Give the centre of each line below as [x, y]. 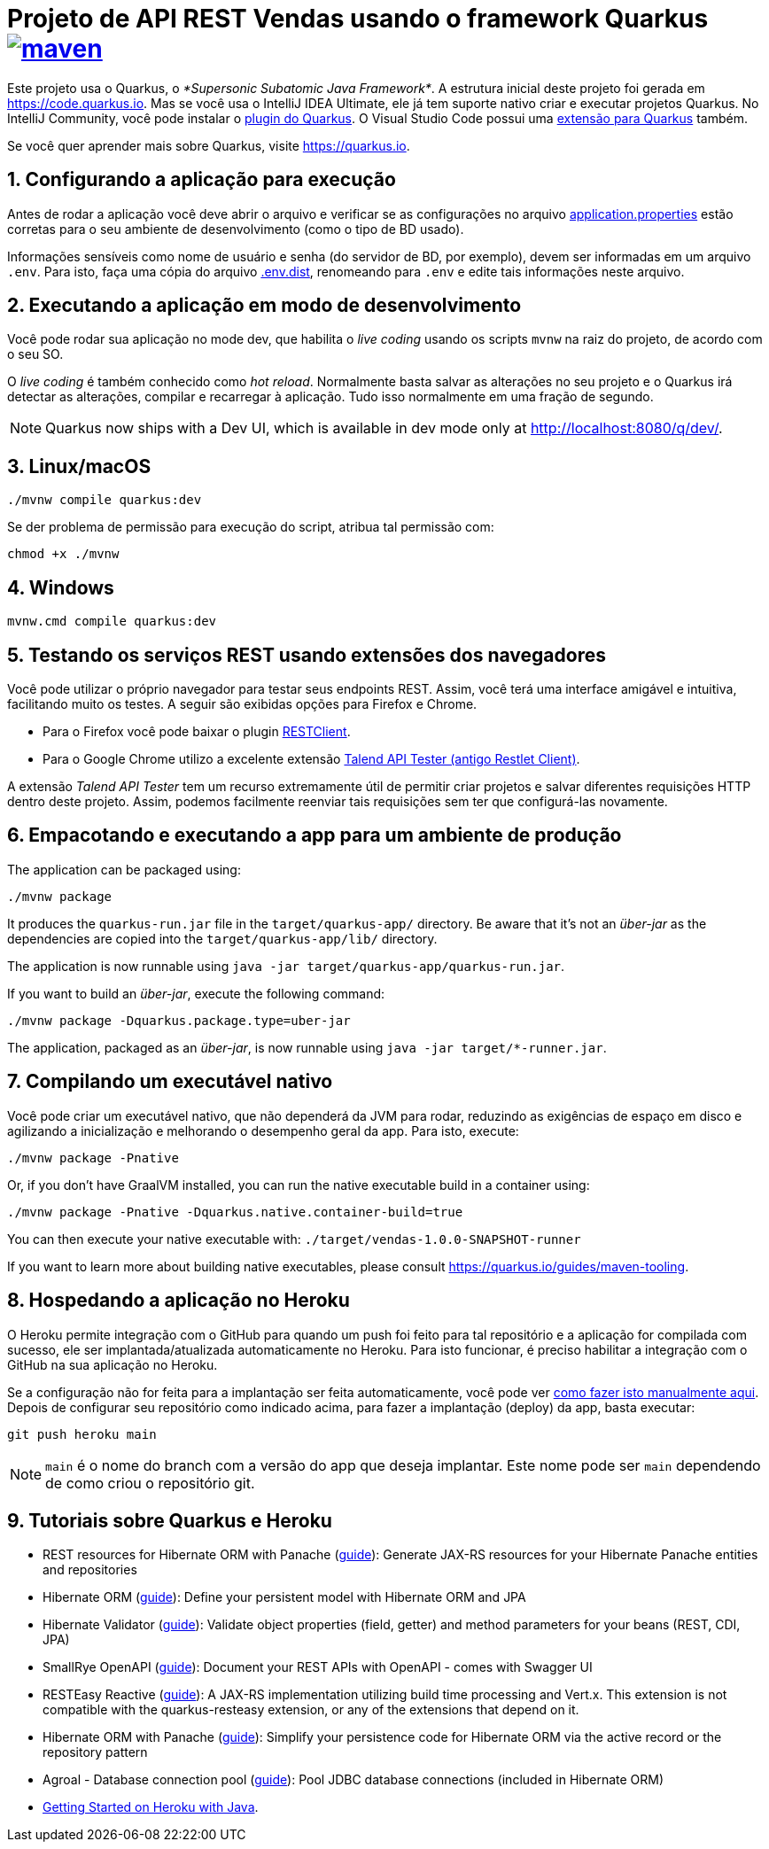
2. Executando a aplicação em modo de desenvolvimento [264, 306]
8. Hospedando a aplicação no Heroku [179, 1301]
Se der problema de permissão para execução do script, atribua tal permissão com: [251, 527]
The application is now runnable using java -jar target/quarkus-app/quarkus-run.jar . [286, 966]
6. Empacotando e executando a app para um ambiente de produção [315, 835]
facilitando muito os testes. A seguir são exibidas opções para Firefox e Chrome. [242, 703]
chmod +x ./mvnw [63, 554]
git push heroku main [82, 1434]
